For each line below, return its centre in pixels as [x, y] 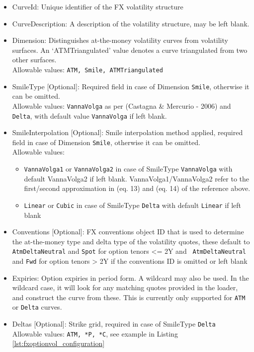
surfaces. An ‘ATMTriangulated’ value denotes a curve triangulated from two [130, 50]
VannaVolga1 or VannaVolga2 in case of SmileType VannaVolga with [128, 169]
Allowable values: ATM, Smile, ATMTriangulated [87, 69]
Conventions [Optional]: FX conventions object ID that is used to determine [128, 232]
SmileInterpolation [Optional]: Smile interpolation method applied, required [127, 132]
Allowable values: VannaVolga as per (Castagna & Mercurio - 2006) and [122, 105]
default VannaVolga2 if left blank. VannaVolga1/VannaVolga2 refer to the [137, 178]
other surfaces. [34, 60]
